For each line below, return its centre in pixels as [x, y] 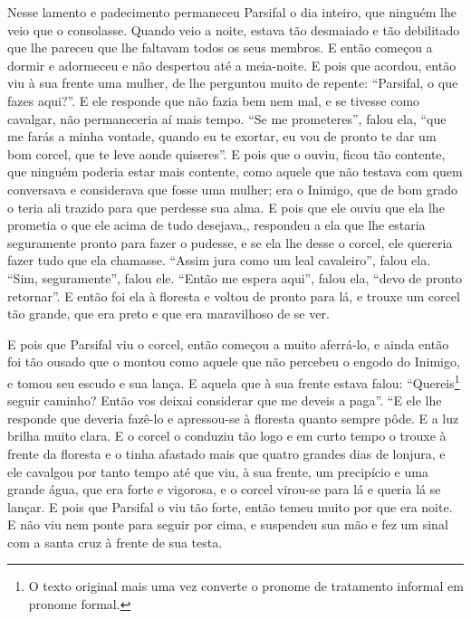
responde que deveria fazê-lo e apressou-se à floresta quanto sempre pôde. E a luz [233, 418]
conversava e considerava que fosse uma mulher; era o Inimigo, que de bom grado [233, 189]
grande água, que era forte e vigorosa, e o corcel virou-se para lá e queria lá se [224, 489]
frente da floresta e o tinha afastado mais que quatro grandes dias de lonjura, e [226, 453]
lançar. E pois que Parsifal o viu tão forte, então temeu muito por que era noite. [230, 506]
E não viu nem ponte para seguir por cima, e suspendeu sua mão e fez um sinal [228, 524]
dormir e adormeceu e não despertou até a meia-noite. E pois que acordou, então [232, 65]
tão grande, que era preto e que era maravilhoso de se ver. [168, 314]
